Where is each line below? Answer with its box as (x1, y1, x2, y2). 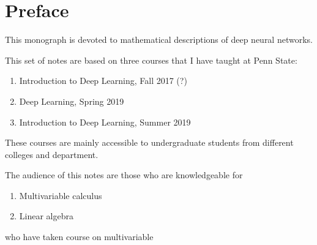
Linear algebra (19, 209, 73, 222)
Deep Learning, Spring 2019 (19, 94, 124, 107)
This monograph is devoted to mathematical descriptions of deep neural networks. (5, 33, 313, 46)
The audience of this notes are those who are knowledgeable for (5, 168, 243, 181)
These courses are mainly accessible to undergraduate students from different (5, 136, 294, 149)
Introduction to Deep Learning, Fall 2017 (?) (19, 74, 187, 87)
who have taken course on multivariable (5, 230, 154, 243)
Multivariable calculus (19, 189, 102, 202)
